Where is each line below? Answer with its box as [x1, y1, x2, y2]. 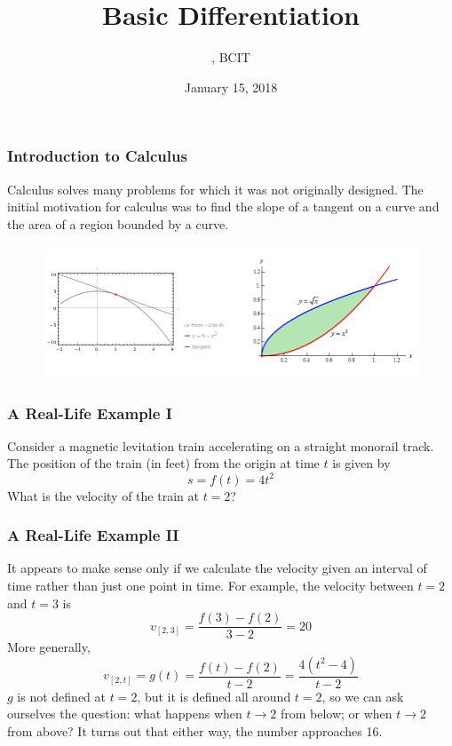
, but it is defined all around [137, 686, 291, 705]
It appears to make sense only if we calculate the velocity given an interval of [7, 559, 427, 577]
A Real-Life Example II [7, 524, 179, 546]
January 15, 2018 [184, 77, 278, 96]
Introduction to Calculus [7, 145, 187, 167]
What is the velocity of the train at [7, 486, 199, 504]
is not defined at [17, 686, 106, 705]
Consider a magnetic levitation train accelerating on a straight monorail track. [7, 436, 434, 455]
